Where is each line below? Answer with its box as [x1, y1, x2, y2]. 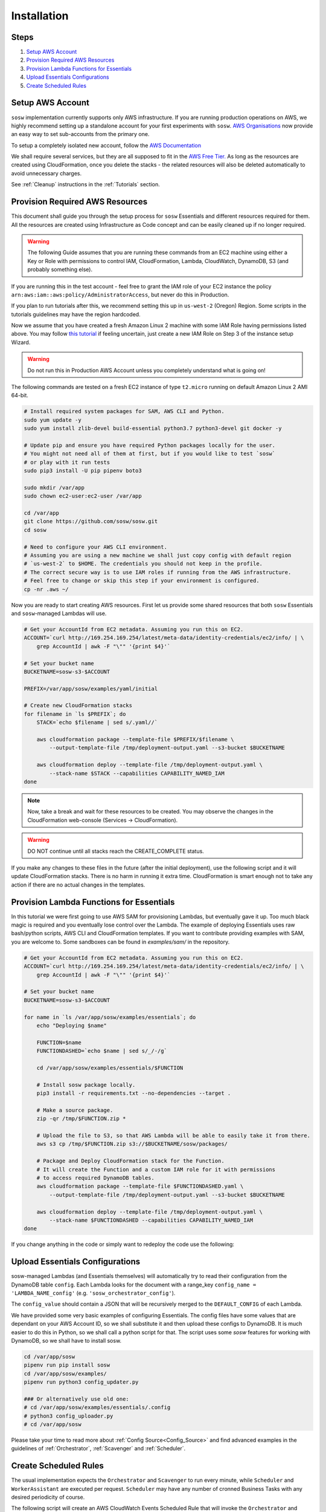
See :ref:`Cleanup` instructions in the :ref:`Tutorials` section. [11, 181, 160, 188]
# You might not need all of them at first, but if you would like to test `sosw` [24, 451, 276, 457]
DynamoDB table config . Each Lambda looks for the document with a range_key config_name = [11, 1281, 257, 1288]
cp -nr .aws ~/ [24, 585, 69, 593]
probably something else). [27, 266, 93, 273]
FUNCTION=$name [36, 1039, 81, 1046]
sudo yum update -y [24, 416, 81, 423]
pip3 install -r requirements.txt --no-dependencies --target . [36, 1090, 231, 1097]
